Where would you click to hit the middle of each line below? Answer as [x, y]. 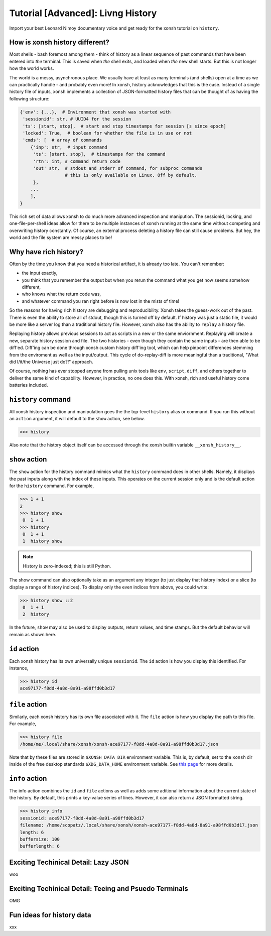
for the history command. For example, [51, 486]
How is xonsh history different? [59, 42]
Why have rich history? [46, 252]
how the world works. [32, 68]
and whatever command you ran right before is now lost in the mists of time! [101, 301]
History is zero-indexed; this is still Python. [67, 566]
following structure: [29, 98]
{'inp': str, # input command [69, 147]
